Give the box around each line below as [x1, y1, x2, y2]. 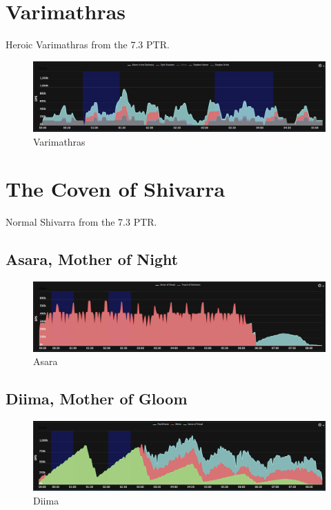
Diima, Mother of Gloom [6, 388, 188, 409]
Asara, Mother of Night [6, 248, 179, 270]
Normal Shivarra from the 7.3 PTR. [6, 215, 157, 229]
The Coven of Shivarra [6, 175, 225, 203]
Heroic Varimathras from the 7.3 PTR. [6, 37, 170, 52]
